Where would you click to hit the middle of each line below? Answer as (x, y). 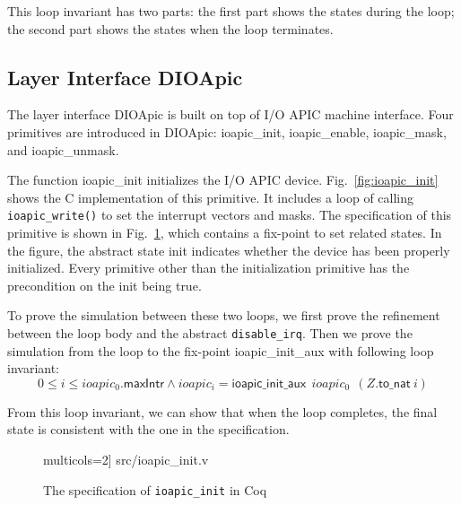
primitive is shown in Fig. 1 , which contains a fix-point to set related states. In (225, 233)
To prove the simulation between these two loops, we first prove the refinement (224, 315)
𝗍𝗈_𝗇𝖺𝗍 (395, 383)
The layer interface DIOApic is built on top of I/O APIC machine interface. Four (230, 114)
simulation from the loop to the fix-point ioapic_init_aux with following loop (221, 350)
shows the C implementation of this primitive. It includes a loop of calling (211, 197)
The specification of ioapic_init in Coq (155, 489)
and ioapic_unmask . (63, 149)
